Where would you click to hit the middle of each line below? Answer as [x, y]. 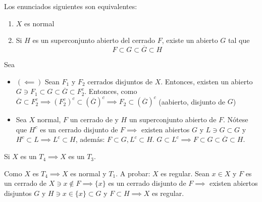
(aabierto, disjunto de [192, 101]
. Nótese [236, 119]
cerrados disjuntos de [120, 81]
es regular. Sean [185, 173]
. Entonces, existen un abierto [207, 81]
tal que [239, 40]
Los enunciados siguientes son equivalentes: [71, 6]
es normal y [88, 173]
